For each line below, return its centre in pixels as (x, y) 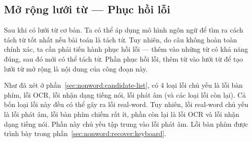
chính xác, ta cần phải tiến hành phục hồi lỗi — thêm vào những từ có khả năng (126, 49)
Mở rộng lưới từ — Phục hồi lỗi (87, 9)
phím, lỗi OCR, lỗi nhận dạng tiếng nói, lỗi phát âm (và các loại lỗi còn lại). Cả (125, 94)
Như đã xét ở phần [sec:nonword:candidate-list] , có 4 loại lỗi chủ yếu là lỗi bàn (124, 85)
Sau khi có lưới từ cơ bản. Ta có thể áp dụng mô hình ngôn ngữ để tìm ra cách (124, 30)
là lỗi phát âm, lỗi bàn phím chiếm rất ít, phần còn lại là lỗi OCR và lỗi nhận (122, 114)
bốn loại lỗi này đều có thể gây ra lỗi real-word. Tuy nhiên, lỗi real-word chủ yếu (126, 104)
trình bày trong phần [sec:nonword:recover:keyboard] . (85, 133)
